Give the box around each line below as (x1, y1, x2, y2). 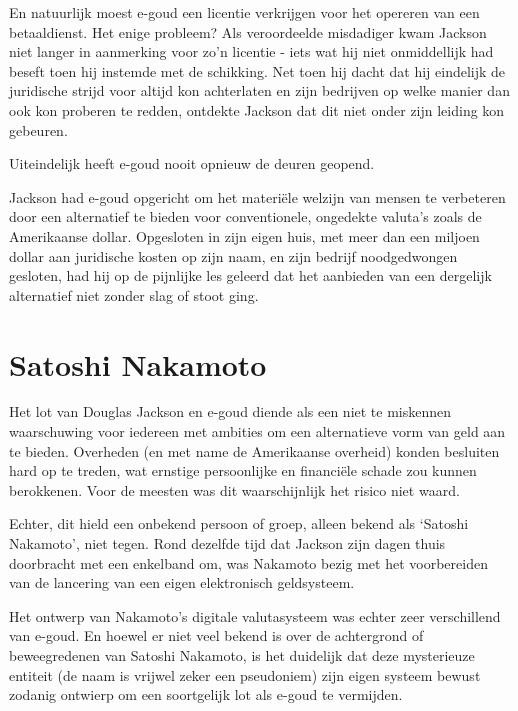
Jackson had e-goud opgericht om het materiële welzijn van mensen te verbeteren (9, 186, 506, 207)
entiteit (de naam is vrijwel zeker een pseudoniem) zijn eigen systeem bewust (9, 664, 481, 685)
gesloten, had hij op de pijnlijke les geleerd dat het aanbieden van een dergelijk (9, 265, 492, 286)
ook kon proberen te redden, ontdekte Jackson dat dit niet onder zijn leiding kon (9, 99, 505, 120)
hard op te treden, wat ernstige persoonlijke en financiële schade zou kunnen (9, 460, 477, 481)
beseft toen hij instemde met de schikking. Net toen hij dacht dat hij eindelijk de (9, 60, 506, 81)
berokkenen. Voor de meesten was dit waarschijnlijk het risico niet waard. (9, 479, 460, 500)
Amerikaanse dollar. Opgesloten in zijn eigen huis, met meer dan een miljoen (9, 225, 480, 246)
